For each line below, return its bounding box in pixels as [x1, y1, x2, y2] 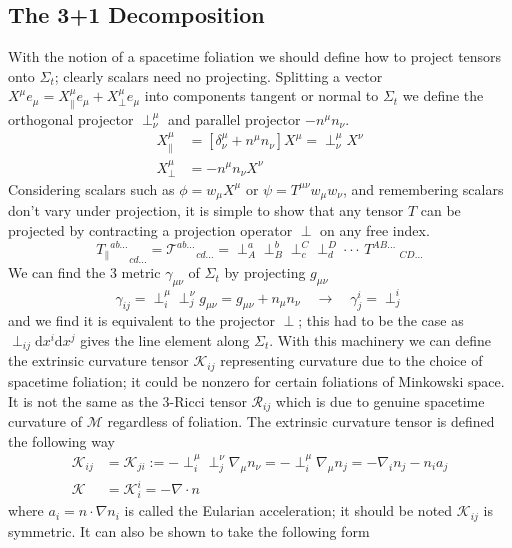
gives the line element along [80, 330, 250, 351]
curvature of [8, 410, 82, 431]
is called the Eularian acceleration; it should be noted [124, 500, 453, 521]
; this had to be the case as [298, 310, 464, 331]
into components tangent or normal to [144, 85, 379, 106]
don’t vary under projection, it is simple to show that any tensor [8, 200, 404, 221]
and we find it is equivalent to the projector [8, 310, 275, 331]
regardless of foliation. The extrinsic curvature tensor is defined [107, 410, 495, 431]
